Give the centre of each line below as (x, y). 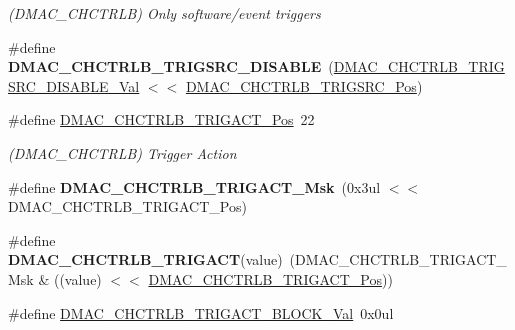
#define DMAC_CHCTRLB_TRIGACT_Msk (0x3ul (194, 186)
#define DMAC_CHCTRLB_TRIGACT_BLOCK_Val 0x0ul (201, 312)
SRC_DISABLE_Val (74, 85)
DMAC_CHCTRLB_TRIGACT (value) (145, 259)
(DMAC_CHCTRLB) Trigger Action (122, 152)
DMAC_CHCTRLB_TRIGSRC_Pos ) (304, 85)
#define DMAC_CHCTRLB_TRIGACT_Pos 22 (161, 119)
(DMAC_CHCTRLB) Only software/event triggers (164, 13)
